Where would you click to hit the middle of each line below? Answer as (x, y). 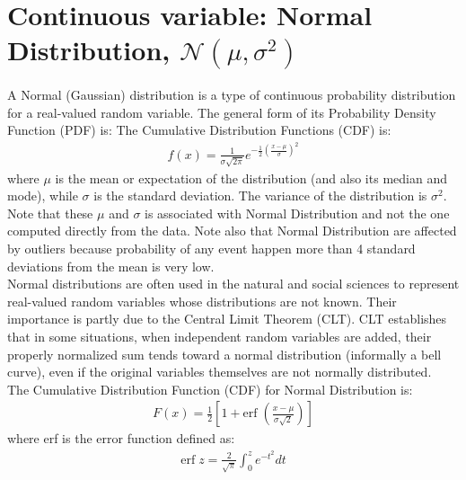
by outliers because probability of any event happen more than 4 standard (211, 249)
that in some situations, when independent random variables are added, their (220, 337)
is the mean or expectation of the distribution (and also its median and (251, 178)
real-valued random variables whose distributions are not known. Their (202, 301)
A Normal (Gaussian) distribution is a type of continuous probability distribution (232, 95)
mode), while (43, 196)
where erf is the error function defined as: (121, 438)
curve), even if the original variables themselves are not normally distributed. (220, 372)
